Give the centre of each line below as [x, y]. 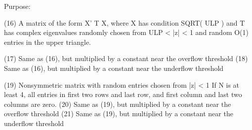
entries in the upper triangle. [47, 42]
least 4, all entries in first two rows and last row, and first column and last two [123, 94]
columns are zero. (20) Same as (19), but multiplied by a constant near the [118, 104]
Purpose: [17, 6]
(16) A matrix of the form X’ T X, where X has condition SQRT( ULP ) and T [125, 22]
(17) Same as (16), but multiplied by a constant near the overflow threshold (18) [126, 58]
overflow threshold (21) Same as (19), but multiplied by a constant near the [119, 114]
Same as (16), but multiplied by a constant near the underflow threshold [114, 68]
